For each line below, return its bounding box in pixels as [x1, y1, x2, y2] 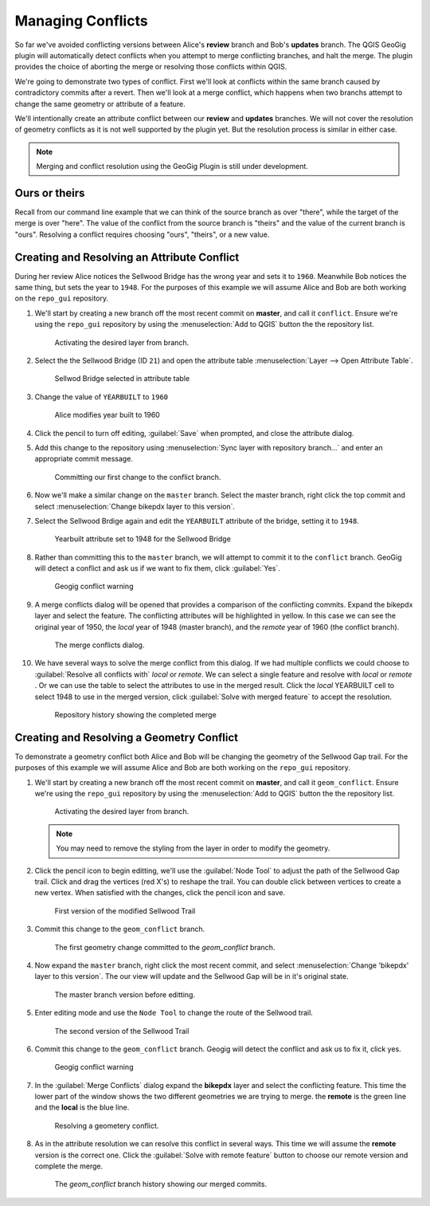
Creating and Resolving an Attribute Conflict [14, 250, 240, 264]
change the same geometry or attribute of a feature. [14, 99, 186, 108]
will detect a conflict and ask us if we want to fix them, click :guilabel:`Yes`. [34, 564, 280, 573]
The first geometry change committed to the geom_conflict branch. [54, 942, 276, 952]
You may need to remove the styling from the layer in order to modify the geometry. [56, 843, 330, 853]
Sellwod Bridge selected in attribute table [54, 374, 190, 383]
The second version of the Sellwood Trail [54, 1026, 190, 1035]
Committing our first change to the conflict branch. [54, 472, 221, 481]
